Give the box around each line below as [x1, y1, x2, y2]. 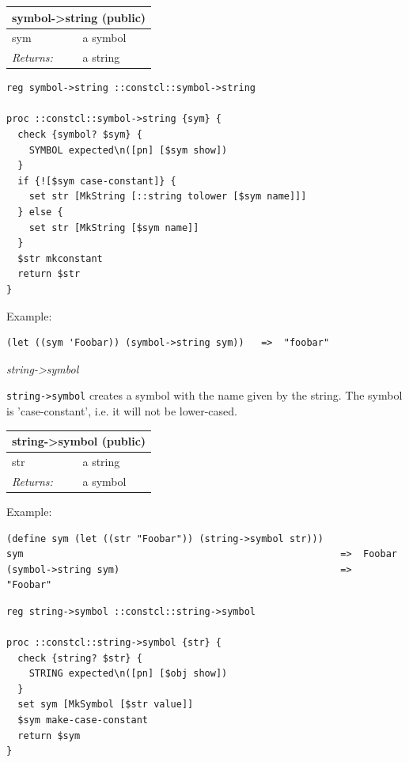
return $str [17, 268, 81, 280]
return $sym [17, 730, 81, 741]
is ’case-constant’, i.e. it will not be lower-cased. [6, 403, 237, 419]
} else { [17, 207, 63, 218]
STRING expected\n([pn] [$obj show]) [28, 668, 228, 680]
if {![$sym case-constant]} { [17, 175, 176, 187]
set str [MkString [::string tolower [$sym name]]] [28, 191, 307, 203]
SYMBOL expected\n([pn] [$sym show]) [28, 144, 228, 156]
